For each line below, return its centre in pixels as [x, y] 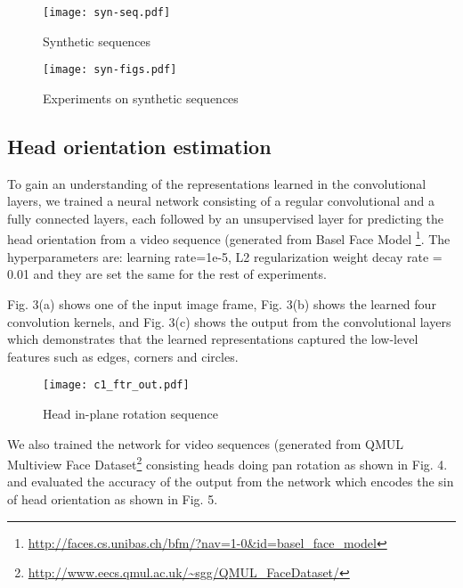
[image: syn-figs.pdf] [110, 70]
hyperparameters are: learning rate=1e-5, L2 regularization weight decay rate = [225, 256]
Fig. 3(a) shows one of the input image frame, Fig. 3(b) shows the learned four [222, 303]
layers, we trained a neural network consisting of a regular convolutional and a [221, 201]
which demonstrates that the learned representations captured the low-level [213, 339]
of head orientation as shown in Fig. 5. [113, 498]
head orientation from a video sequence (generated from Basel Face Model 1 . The [229, 238]
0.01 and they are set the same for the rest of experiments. [167, 274]
